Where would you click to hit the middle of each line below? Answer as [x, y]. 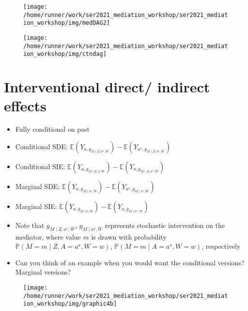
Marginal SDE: [38, 186]
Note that [30, 225]
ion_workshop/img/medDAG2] [67, 23]
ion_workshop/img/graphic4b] [70, 304]
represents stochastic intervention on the [165, 225]
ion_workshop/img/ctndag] [65, 54]
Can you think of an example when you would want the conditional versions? [130, 262]
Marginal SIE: [36, 206]
